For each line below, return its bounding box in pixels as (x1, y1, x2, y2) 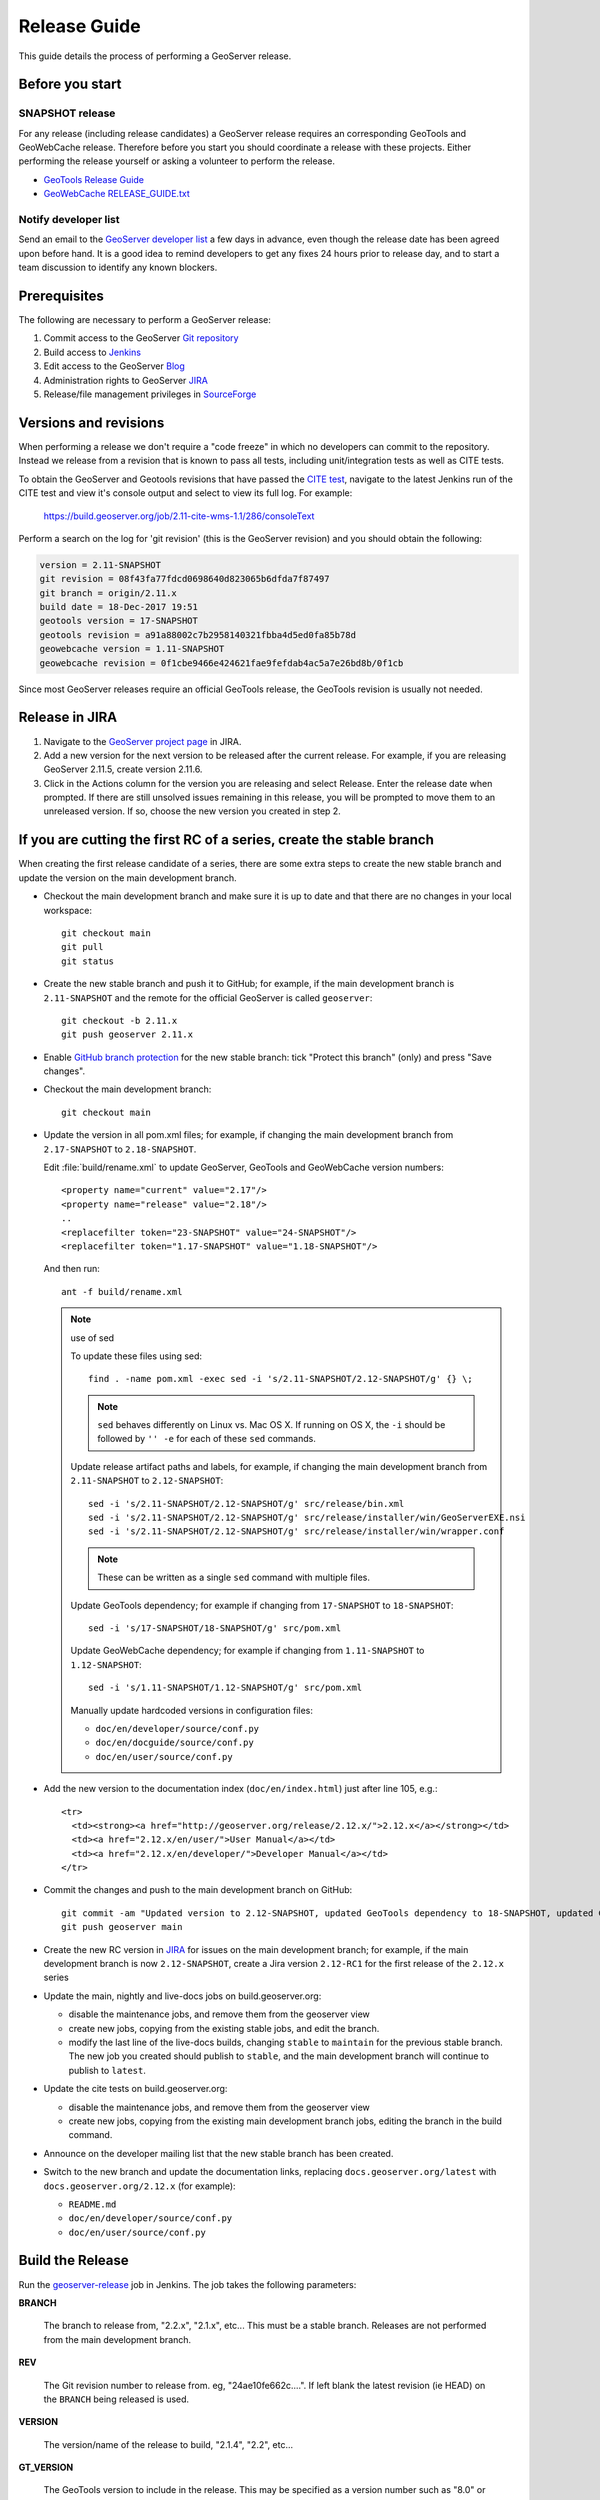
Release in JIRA (18, 709, 118, 726)
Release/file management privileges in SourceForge (43, 388, 257, 400)
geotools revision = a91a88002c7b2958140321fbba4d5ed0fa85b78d (39, 629, 357, 640)
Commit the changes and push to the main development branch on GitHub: (43, 1884, 353, 1896)
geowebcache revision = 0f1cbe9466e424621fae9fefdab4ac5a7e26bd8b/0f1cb (39, 657, 404, 669)
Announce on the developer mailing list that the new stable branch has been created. (43, 2147, 394, 2159)
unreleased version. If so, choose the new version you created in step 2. (43, 805, 342, 817)
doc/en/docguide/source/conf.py (95, 1737, 254, 1749)
